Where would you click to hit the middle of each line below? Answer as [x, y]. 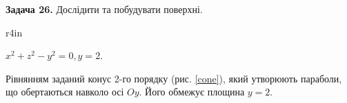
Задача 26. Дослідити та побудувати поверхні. [104, 9]
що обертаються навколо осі [65, 92]
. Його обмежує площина [192, 92]
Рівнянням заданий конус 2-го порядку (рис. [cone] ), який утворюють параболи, [174, 78]
